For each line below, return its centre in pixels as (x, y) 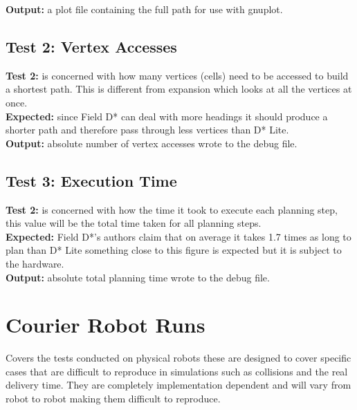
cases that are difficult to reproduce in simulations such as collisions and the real (177, 371)
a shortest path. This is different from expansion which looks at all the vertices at (179, 89)
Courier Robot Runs (106, 325)
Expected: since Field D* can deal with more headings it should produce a (167, 116)
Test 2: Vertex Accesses (91, 46)
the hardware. (35, 263)
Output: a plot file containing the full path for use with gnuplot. (144, 9)
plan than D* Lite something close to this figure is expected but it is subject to (174, 250)
